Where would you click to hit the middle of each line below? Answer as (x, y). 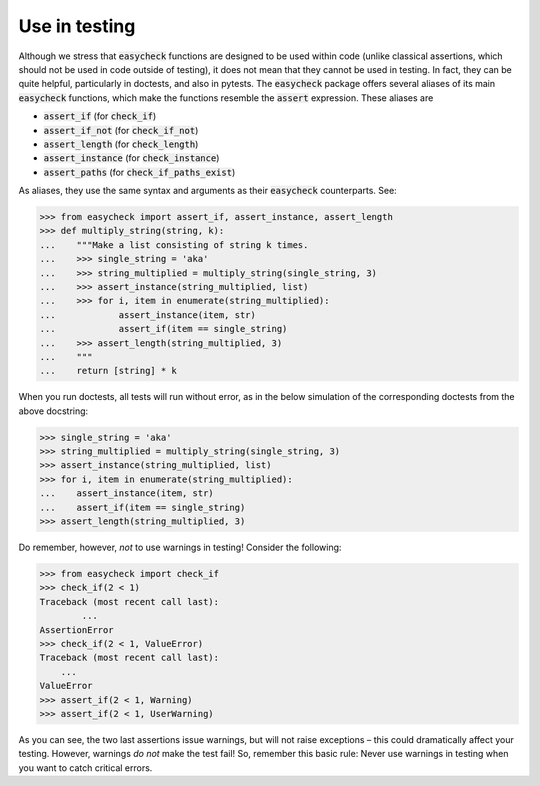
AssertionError (76, 629)
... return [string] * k (108, 371)
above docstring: (53, 411)
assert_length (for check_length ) (121, 144)
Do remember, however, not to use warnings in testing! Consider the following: (180, 547)
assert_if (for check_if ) (100, 116)
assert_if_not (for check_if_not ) (121, 130)
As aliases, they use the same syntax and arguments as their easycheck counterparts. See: (207, 191)
